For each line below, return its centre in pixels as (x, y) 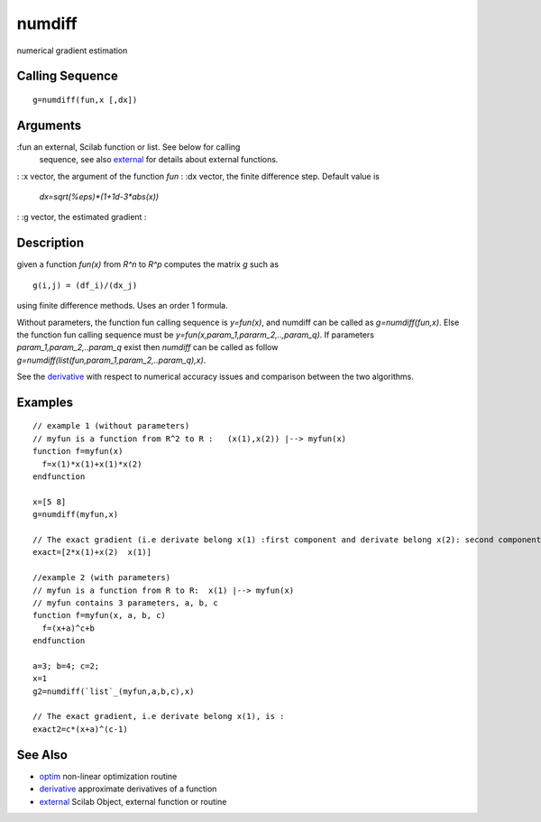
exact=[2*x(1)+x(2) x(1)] (92, 552)
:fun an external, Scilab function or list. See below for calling (128, 147)
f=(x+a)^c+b (68, 628)
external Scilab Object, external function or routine (133, 801)
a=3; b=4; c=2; (66, 666)
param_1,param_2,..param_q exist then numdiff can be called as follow (147, 347)
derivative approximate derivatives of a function (128, 789)
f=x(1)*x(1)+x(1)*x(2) (92, 464)
